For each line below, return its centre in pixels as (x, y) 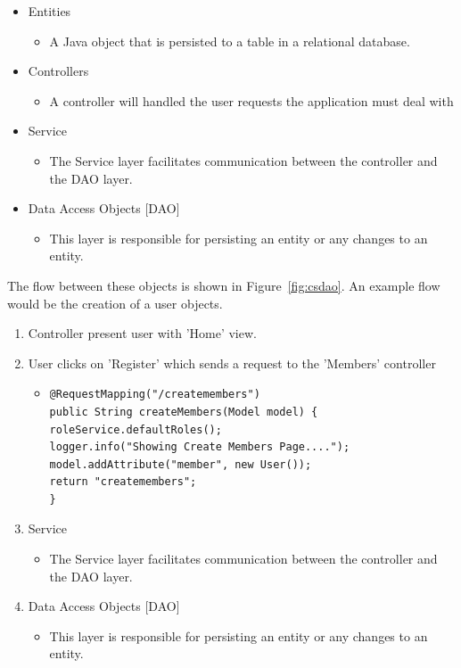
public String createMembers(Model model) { (184, 412)
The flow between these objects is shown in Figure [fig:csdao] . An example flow (224, 285)
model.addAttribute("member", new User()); (181, 464)
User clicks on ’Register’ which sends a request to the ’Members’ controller (232, 363)
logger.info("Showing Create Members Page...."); (200, 447)
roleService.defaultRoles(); (136, 429)
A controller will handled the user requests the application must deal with (251, 100)
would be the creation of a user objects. (115, 303)
